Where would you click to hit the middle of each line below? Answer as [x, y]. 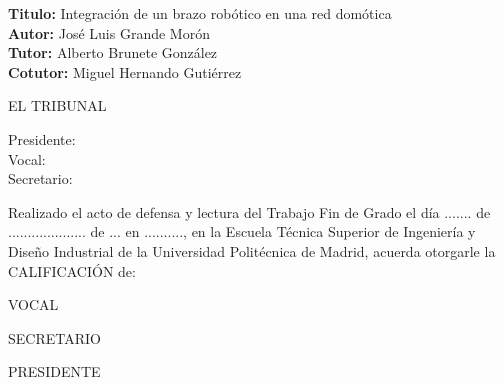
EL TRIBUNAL [57, 105]
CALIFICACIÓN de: [72, 270]
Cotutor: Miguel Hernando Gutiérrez [125, 71]
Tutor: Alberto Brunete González [113, 52]
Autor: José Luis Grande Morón [109, 32]
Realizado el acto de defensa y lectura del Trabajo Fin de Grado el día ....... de [249, 211]
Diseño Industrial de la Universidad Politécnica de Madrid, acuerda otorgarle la [252, 250]
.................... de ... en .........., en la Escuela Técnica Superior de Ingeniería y [242, 231]
